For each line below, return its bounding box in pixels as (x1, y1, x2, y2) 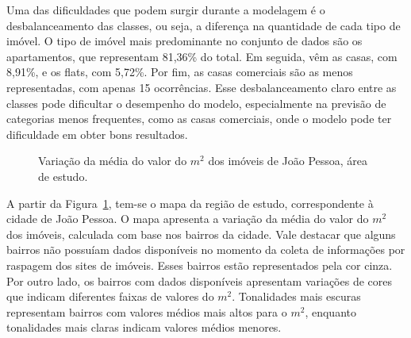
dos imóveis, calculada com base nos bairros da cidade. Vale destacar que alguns (6, 225, 396, 242)
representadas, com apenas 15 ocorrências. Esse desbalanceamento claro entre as (6, 79, 397, 95)
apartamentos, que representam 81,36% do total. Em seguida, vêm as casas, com (6, 48, 398, 64)
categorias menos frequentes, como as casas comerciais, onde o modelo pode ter (6, 110, 392, 127)
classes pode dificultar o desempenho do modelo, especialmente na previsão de (6, 94, 386, 111)
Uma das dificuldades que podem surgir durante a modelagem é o (6, 2, 325, 17)
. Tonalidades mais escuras (232, 288, 361, 305)
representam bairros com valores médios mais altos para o (6, 303, 287, 320)
